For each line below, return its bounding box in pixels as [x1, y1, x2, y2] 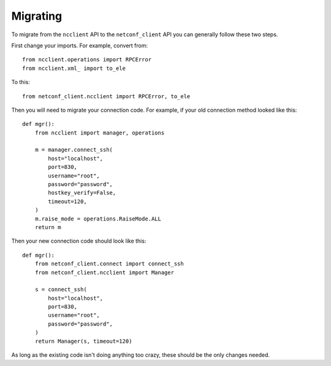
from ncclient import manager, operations [34, 129, 165, 136]
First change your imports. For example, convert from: [11, 42, 148, 49]
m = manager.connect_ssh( [34, 146, 113, 154]
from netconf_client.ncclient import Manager [34, 269, 175, 276]
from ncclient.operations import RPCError [22, 56, 152, 63]
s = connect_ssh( [34, 286, 87, 293]
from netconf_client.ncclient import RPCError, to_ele [22, 93, 191, 99]
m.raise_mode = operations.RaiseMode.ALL [34, 215, 162, 222]
